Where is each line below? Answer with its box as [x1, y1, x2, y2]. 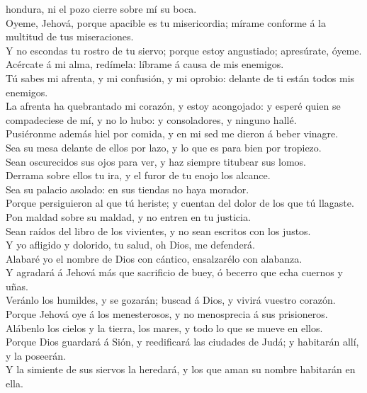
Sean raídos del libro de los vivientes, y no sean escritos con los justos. [6, 223, 311, 238]
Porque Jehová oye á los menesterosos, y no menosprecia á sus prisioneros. [6, 307, 328, 321]
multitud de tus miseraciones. [6, 29, 134, 44]
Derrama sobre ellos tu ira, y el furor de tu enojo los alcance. [6, 168, 271, 183]
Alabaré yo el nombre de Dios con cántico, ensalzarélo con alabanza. [6, 251, 303, 266]
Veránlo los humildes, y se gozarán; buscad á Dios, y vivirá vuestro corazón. [6, 292, 336, 307]
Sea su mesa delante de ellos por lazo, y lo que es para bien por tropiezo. [6, 139, 322, 154]
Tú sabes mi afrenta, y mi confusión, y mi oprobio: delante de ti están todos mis [6, 70, 355, 85]
